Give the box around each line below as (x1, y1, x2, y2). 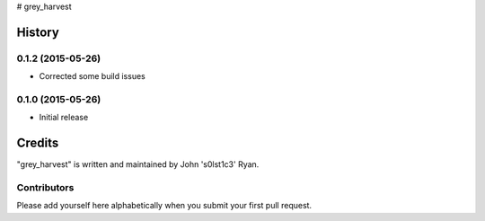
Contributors (16, 181, 75, 193)
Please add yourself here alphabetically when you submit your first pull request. (16, 200, 313, 211)
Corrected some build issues (39, 71, 145, 82)
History (16, 24, 60, 40)
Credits (16, 136, 59, 151)
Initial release (39, 112, 89, 123)
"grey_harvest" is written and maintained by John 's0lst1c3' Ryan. (16, 159, 260, 170)
